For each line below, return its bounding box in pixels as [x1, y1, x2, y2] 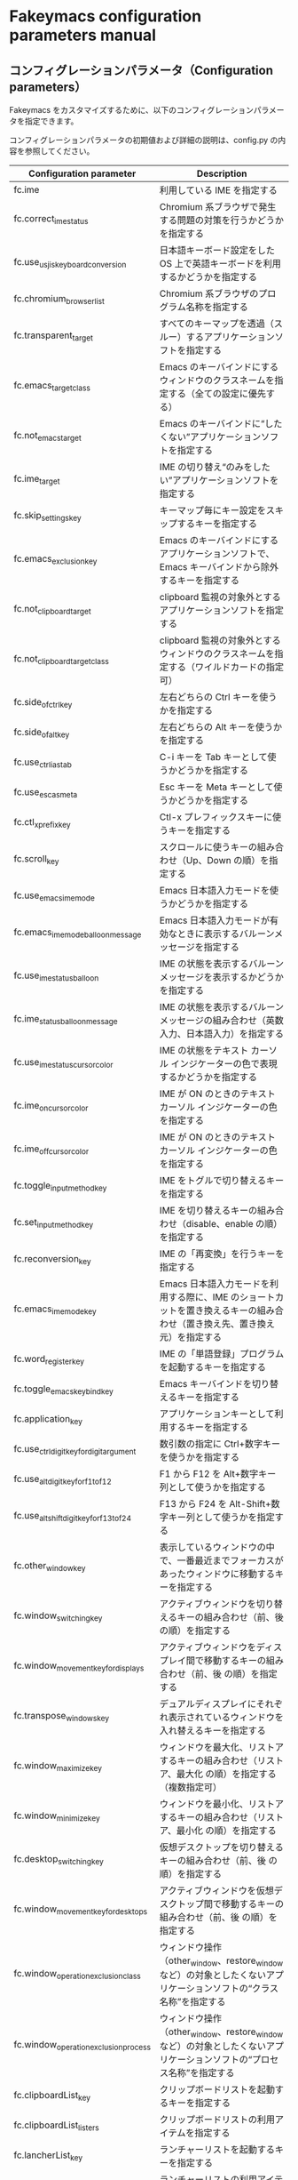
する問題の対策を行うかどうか [159, 214, 285, 226]
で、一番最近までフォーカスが [159, 1554, 284, 1567]
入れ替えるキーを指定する [159, 1725, 266, 1736]
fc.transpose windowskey [13, 1710, 110, 1724]
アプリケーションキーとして [159, 1407, 275, 1420]
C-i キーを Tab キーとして [159, 751, 268, 763]
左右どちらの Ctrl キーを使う [159, 691, 278, 703]
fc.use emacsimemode [13, 889, 95, 903]
